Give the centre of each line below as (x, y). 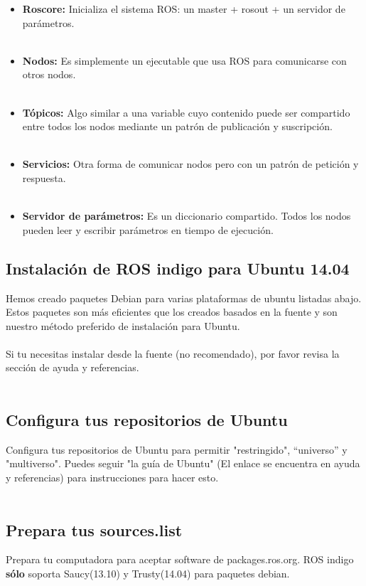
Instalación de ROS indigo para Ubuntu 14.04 (178, 268)
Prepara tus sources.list (94, 529)
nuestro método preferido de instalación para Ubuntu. (123, 325)
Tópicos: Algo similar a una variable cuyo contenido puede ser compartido (186, 112)
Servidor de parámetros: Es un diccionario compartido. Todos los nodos (187, 216)
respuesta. (44, 177)
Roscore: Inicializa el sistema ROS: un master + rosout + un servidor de (184, 9)
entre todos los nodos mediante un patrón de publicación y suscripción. (177, 126)
